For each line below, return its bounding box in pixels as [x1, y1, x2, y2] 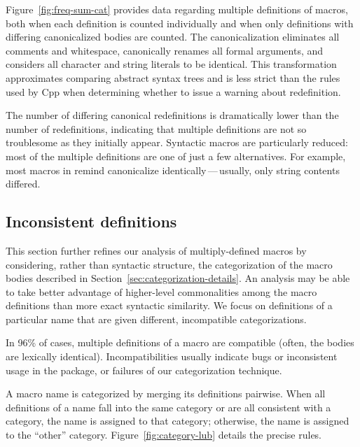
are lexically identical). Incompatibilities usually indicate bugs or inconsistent [6, 349, 338, 364]
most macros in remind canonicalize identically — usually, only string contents [6, 162, 340, 177]
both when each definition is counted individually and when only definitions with [6, 15, 354, 30]
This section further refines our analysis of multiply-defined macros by [6, 243, 307, 257]
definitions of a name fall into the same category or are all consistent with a [6, 399, 331, 414]
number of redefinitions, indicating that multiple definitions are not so [6, 121, 307, 136]
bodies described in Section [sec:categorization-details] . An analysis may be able [6, 271, 350, 285]
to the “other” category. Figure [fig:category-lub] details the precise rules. [6, 427, 322, 442]
